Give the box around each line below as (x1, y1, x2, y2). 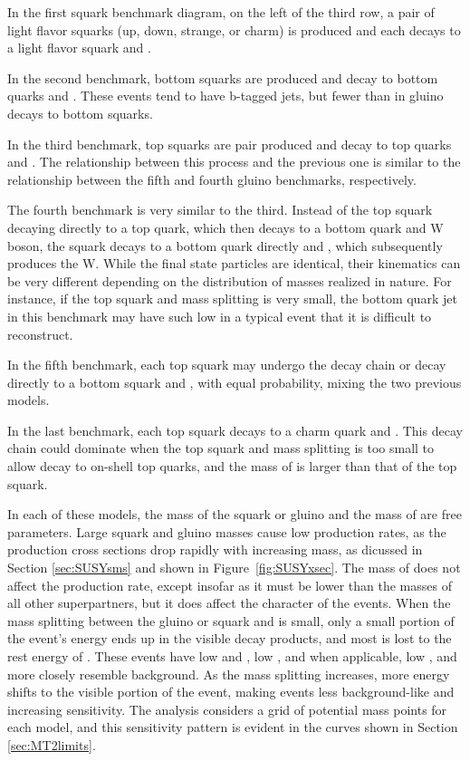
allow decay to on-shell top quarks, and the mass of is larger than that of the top (7, 457, 457, 476)
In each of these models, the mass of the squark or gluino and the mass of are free (7, 505, 462, 524)
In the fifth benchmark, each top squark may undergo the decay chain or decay (7, 355, 446, 374)
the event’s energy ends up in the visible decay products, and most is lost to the (7, 629, 452, 648)
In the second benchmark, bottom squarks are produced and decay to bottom (7, 68, 438, 87)
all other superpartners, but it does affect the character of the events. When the (7, 593, 451, 612)
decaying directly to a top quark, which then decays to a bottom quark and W (7, 217, 444, 236)
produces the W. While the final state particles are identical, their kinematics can (7, 254, 461, 273)
